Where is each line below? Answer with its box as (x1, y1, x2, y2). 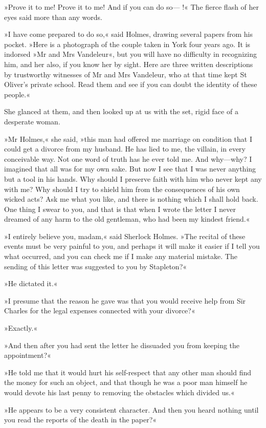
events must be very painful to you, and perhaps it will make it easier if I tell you (4, 241, 260, 251)
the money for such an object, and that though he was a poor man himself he (4, 377, 248, 388)
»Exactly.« (4, 323, 38, 333)
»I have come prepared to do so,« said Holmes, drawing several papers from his (4, 29, 253, 39)
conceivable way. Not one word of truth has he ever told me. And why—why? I (4, 153, 252, 164)
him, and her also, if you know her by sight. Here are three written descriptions (4, 58, 253, 69)
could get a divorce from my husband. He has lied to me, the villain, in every (4, 143, 246, 154)
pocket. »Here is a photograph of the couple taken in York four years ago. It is (4, 38, 251, 49)
